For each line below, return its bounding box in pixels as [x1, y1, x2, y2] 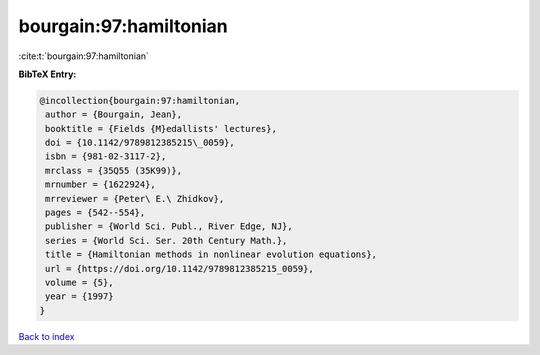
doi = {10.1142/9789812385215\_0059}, [45, 137, 235, 149]
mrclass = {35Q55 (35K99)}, [45, 165, 183, 176]
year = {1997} [45, 291, 114, 302]
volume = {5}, [45, 277, 114, 288]
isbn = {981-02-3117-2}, [45, 151, 167, 162]
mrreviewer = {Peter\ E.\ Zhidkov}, [45, 193, 225, 204]
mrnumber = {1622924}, [45, 179, 157, 190]
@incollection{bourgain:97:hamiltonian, [39, 95, 240, 106]
